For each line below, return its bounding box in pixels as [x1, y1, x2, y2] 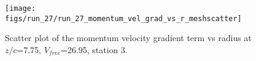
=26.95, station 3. [61, 43, 128, 56]
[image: [5, 4, 36, 13]
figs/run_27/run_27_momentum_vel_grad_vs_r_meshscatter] [5, 14, 242, 23]
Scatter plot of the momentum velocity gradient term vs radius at [5, 31, 252, 44]
